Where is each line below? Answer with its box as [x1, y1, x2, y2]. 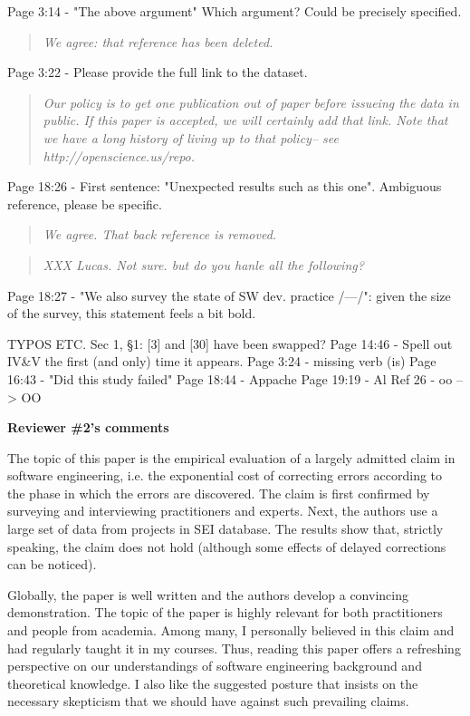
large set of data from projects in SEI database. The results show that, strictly [7, 519, 444, 538]
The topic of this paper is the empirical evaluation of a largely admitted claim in [7, 448, 456, 467]
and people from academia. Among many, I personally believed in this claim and [7, 621, 455, 640]
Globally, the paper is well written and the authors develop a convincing [7, 585, 408, 604]
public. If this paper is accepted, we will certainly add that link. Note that [43, 111, 448, 130]
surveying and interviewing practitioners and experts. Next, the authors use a [7, 501, 438, 520]
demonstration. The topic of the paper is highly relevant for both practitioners [7, 603, 443, 622]
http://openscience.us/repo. [43, 146, 196, 165]
